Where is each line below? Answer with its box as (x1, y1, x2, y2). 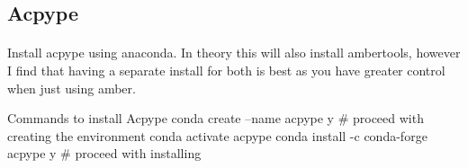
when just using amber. (7, 78, 136, 97)
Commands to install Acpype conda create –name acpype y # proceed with (7, 109, 424, 128)
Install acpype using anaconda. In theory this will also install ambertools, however (7, 43, 461, 62)
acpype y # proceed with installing (7, 144, 202, 163)
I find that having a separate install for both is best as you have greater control (7, 60, 445, 79)
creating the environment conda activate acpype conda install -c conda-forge (7, 126, 427, 145)
